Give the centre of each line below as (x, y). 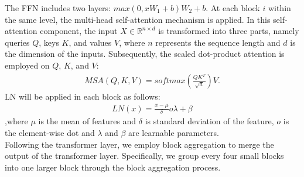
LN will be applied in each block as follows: (83, 96)
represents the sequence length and (218, 42)
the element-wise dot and (50, 132)
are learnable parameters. (174, 132)
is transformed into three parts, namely (229, 31)
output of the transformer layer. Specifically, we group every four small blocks (144, 156)
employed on (27, 65)
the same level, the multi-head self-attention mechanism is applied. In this (138, 19)
